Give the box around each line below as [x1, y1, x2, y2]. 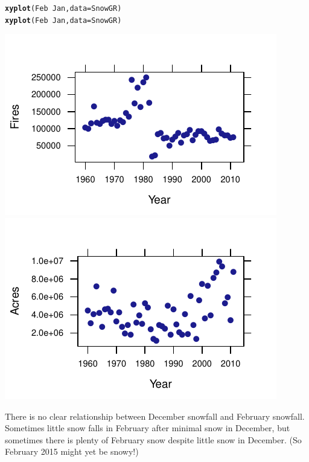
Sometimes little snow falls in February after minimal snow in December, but [5, 422, 290, 434]
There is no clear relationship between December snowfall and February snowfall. [5, 409, 305, 422]
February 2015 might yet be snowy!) [5, 445, 139, 458]
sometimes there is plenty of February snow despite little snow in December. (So [5, 433, 302, 446]
